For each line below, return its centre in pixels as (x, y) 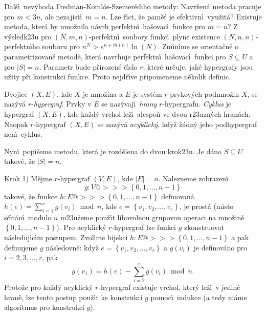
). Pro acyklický (81, 227)
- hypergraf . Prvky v (61, 104)
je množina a (103, 93)
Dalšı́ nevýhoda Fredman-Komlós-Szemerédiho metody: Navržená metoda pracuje (133, 6)
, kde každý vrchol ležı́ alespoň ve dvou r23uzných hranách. (157, 113)
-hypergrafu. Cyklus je (197, 104)
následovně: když (72, 247)
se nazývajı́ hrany (129, 104)
